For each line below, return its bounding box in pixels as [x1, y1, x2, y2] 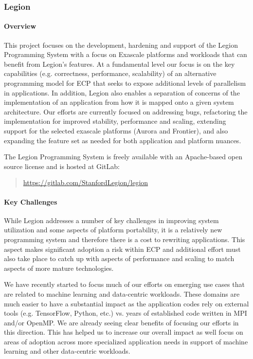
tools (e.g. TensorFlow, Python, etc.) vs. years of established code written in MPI [4, 308, 247, 318]
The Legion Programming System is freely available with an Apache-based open [4, 151, 242, 162]
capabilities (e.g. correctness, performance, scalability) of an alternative [4, 68, 217, 78]
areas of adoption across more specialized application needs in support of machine [4, 336, 248, 346]
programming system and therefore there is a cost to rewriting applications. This [4, 234, 245, 244]
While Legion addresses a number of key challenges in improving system [4, 215, 219, 225]
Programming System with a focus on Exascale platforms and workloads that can [4, 49, 247, 59]
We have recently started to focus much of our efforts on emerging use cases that [4, 279, 245, 289]
